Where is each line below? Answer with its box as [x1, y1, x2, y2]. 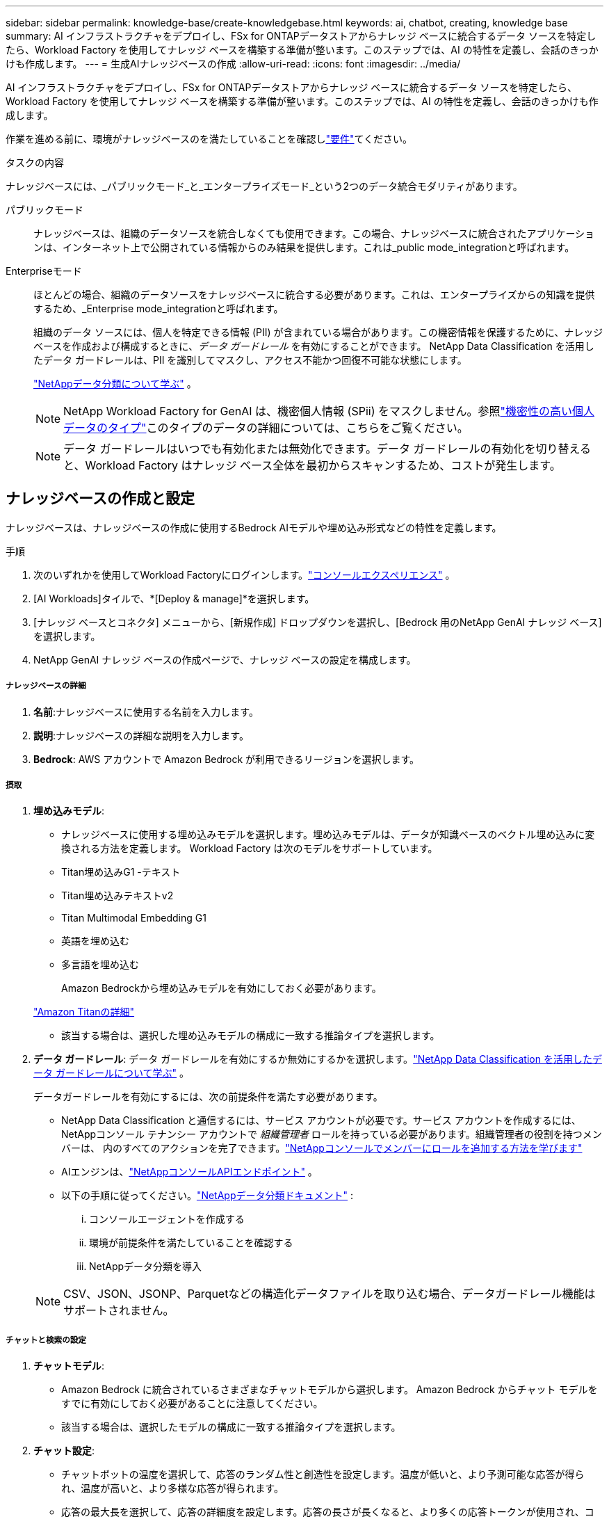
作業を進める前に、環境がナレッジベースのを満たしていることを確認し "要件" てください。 [6, 133, 413, 145]
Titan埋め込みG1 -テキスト [61, 866, 181, 878]
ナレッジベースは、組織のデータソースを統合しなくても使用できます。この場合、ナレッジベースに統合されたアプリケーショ [33, 227, 595, 239]
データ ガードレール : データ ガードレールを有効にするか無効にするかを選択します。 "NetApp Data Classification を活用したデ [33, 1053, 602, 1066]
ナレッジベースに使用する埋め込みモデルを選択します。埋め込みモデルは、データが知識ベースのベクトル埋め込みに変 [61, 828, 595, 841]
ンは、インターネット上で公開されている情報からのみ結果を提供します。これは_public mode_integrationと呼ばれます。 [33, 241, 575, 253]
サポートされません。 [63, 1303, 174, 1318]
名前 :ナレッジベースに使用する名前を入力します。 [33, 705, 259, 718]
